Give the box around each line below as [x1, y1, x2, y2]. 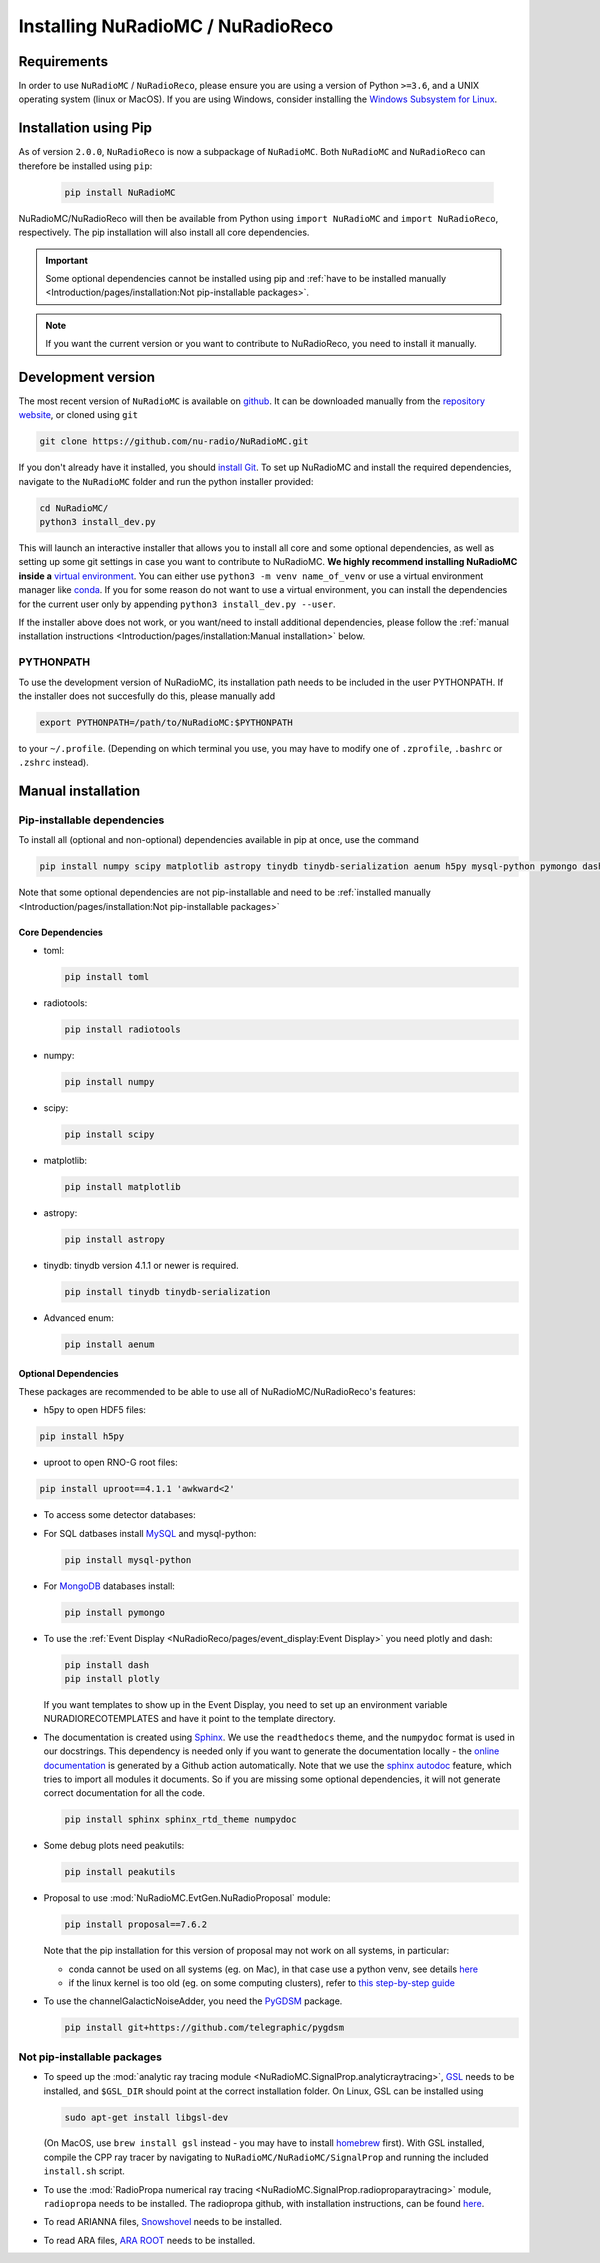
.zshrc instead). [18, 756, 89, 769]
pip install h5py [39, 1431, 125, 1442]
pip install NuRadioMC [64, 186, 176, 198]
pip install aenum [64, 1338, 155, 1350]
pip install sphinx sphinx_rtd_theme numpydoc [64, 1814, 297, 1825]
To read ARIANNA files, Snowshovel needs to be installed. [43, 2216, 283, 2228]
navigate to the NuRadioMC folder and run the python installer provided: [18, 475, 314, 487]
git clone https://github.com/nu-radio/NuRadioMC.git [39, 436, 309, 447]
